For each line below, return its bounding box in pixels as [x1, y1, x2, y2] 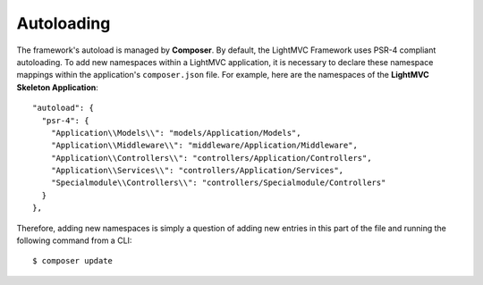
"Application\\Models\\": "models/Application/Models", [50, 128, 301, 138]
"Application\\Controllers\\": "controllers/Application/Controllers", [50, 153, 372, 163]
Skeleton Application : [16, 81, 98, 93]
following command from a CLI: [16, 235, 132, 246]
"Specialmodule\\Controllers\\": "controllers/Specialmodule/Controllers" [50, 178, 386, 188]
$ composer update [32, 256, 114, 266]
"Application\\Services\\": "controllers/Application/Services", [50, 165, 344, 176]
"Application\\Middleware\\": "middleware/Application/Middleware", [50, 140, 358, 151]
